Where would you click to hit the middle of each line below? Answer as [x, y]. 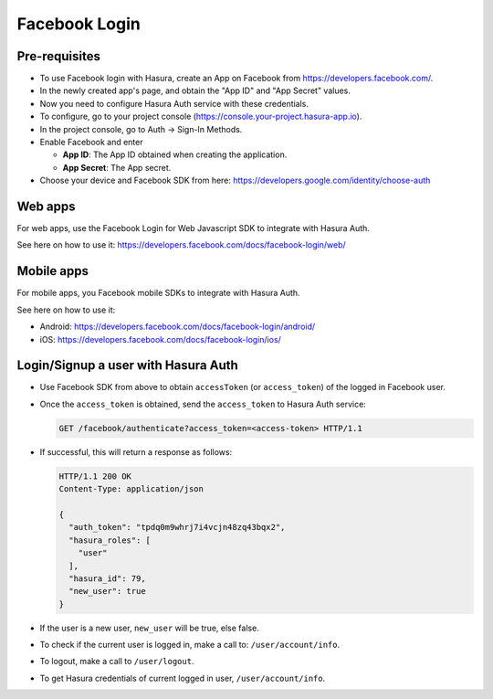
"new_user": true [107, 591]
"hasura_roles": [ [110, 540]
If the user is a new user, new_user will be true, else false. [149, 628]
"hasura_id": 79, [107, 578]
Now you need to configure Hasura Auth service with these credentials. [174, 103]
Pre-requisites [58, 56]
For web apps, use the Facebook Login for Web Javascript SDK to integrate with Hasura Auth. [193, 228]
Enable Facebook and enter [91, 143]
